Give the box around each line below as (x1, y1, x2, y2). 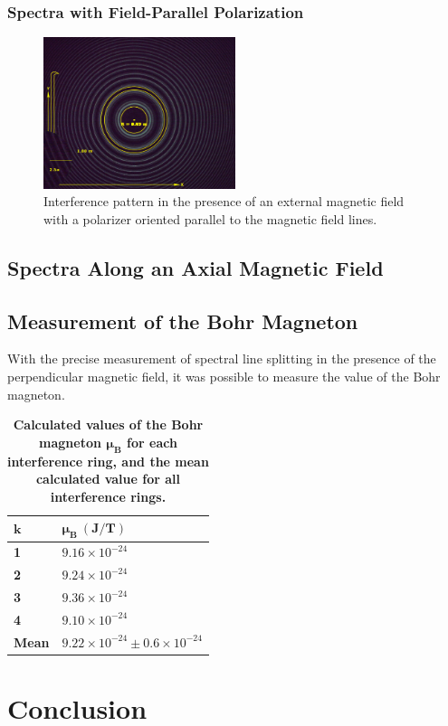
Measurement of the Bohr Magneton (7, 306, 358, 335)
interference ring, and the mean (7, 451, 209, 470)
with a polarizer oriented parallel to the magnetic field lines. (43, 209, 377, 228)
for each (127, 432, 177, 451)
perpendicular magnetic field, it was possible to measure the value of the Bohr (7, 366, 441, 385)
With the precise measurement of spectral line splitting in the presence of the (7, 349, 436, 368)
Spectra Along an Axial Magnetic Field (7, 253, 384, 281)
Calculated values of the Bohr (13, 415, 204, 434)
